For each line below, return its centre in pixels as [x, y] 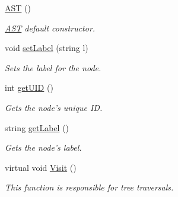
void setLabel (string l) [47, 48]
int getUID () [29, 88]
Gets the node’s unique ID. [54, 107]
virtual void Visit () [41, 167]
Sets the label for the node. [53, 67]
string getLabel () [37, 127]
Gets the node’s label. [43, 147]
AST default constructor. [50, 28]
